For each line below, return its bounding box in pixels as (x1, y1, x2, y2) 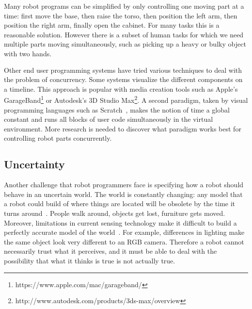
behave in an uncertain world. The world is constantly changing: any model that (4, 189, 243, 199)
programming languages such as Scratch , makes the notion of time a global (4, 104, 230, 114)
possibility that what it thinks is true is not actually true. (4, 255, 175, 265)
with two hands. (4, 48, 52, 58)
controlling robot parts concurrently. (4, 133, 112, 143)
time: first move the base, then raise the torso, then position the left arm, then (4, 10, 237, 20)
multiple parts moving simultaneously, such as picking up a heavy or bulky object (4, 39, 246, 49)
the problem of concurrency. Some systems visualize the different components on (4, 74, 243, 84)
